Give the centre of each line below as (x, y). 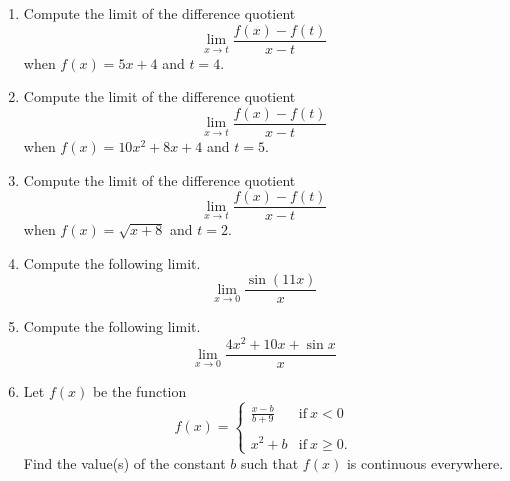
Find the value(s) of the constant (124, 462)
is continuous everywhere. (425, 462)
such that (269, 462)
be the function (139, 391)
